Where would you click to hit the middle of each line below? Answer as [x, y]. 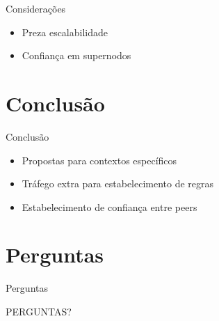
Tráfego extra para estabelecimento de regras [118, 183]
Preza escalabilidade [65, 32]
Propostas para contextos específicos [99, 160]
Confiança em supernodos [76, 55]
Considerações [36, 8]
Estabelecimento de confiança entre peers [109, 206]
